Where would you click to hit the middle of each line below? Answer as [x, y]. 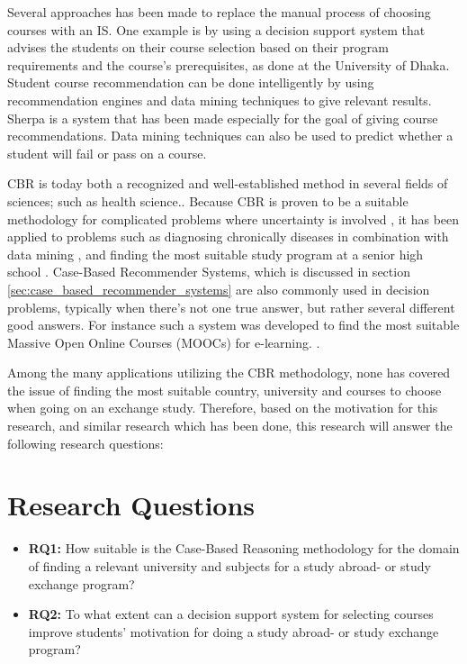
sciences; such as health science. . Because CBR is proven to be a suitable [208, 200]
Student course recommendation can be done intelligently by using [191, 82]
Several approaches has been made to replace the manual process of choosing [219, 12]
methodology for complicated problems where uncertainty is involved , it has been [233, 218]
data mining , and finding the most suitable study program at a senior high [216, 254]
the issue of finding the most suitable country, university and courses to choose [225, 390]
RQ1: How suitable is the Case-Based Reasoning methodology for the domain [244, 548]
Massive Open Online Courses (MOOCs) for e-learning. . [164, 342]
